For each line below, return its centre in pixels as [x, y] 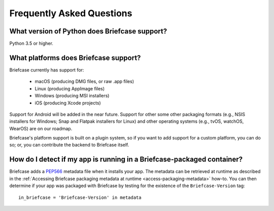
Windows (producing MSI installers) [72, 96]
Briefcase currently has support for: [47, 70]
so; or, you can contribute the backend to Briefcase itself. [69, 145]
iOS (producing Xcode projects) [68, 103]
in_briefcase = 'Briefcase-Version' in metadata [80, 197]
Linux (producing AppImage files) [70, 88]
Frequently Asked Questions [71, 13]
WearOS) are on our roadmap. [41, 128]
